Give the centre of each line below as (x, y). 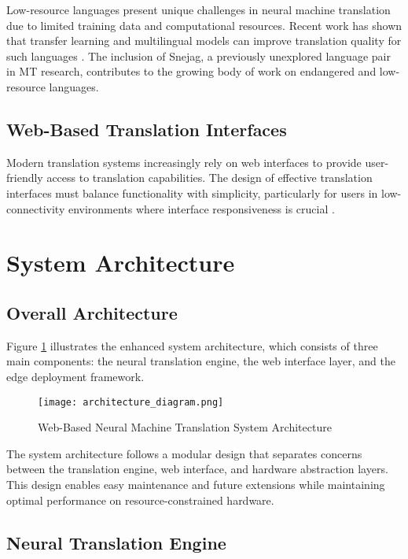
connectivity (36, 208)
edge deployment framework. (75, 376)
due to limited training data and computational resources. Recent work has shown (204, 25)
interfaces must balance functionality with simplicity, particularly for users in (192, 193)
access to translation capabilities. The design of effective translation (210, 178)
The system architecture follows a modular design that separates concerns (184, 453)
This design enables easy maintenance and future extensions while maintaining (196, 484)
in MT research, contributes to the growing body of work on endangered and (191, 71)
